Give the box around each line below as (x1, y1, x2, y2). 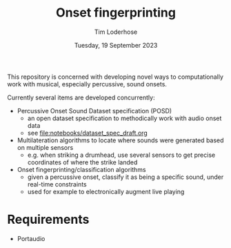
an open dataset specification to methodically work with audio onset (27, 114, 222, 122)
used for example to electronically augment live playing (27, 187, 185, 195)
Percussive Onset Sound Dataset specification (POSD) (17, 106, 172, 115)
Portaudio (17, 234, 46, 242)
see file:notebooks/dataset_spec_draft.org (27, 128, 148, 137)
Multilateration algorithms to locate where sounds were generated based (17, 136, 224, 144)
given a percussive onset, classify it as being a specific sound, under (27, 173, 224, 181)
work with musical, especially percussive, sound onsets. (7, 79, 168, 88)
